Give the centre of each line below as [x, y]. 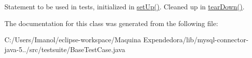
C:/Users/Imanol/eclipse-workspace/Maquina [73, 40]
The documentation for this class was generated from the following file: [111, 23]
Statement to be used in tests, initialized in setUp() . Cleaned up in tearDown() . [125, 6]
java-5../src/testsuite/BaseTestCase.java [65, 49]
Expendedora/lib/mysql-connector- [196, 40]
